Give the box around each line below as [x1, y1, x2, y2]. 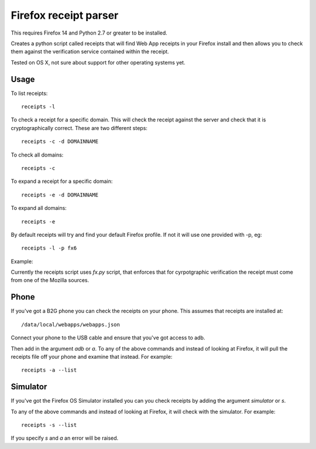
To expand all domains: [11, 205, 67, 212]
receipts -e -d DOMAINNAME [21, 191, 99, 198]
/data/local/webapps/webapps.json [21, 321, 120, 328]
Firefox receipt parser [11, 9, 119, 22]
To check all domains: [11, 151, 64, 158]
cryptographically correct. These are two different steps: [11, 124, 147, 131]
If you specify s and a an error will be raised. [11, 434, 119, 442]
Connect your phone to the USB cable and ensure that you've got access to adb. [11, 334, 205, 341]
